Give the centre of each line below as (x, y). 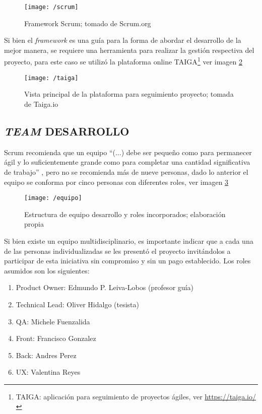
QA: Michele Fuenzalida (53, 321)
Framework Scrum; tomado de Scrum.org (88, 23)
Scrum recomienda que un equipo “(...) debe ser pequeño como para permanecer (128, 152)
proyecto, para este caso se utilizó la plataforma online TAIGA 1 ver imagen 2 (123, 61)
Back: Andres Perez (46, 355)
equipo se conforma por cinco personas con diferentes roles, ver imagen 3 (116, 182)
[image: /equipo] (53, 198)
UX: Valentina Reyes (48, 372)
